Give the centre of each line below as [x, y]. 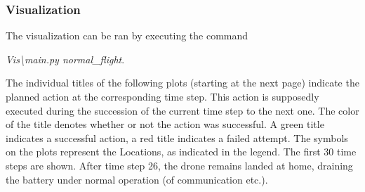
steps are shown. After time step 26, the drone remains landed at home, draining [179, 165]
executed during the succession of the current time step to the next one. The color [182, 110]
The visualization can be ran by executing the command [127, 36]
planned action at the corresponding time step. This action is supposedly [162, 96]
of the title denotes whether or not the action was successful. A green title [165, 124]
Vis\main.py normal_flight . [65, 59]
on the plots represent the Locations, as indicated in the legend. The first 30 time [181, 152]
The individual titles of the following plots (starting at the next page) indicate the [182, 83]
